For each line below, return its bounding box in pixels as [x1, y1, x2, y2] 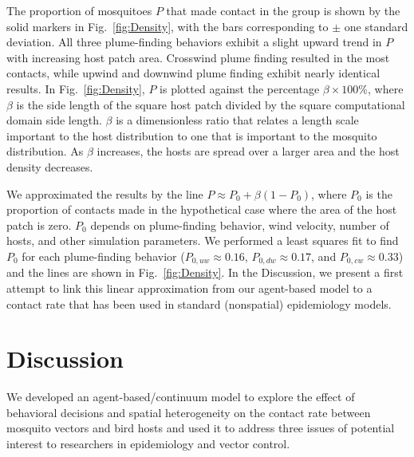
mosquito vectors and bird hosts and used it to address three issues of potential [6, 420, 395, 436]
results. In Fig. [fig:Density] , [6, 80, 145, 97]
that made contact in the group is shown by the [166, 2, 400, 18]
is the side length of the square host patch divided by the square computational [16, 96, 405, 112]
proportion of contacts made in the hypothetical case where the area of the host [6, 201, 397, 218]
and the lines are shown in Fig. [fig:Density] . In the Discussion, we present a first [6, 264, 404, 281]
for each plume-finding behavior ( [22, 247, 185, 264]
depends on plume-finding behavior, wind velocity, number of [90, 216, 389, 233]
